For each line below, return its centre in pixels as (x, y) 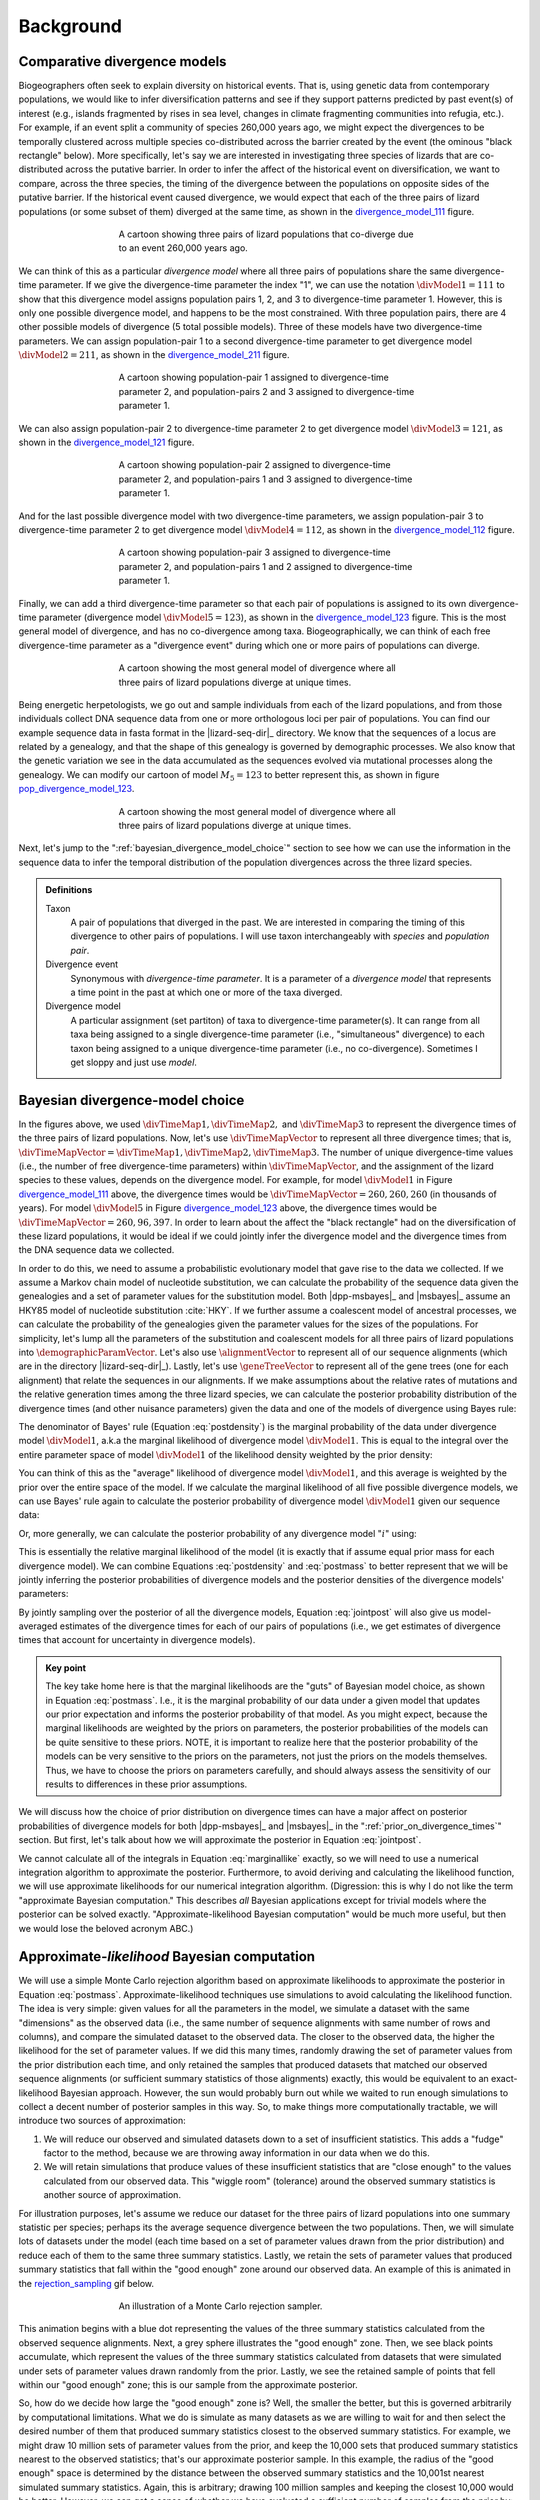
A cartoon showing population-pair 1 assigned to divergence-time (254, 377)
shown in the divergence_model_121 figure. (106, 442)
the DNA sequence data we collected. (96, 1250)
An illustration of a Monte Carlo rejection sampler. (220, 2306)
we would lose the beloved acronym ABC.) (106, 1928)
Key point (66, 1667)
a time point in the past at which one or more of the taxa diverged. (206, 992)
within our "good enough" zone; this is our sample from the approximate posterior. (188, 2384)
